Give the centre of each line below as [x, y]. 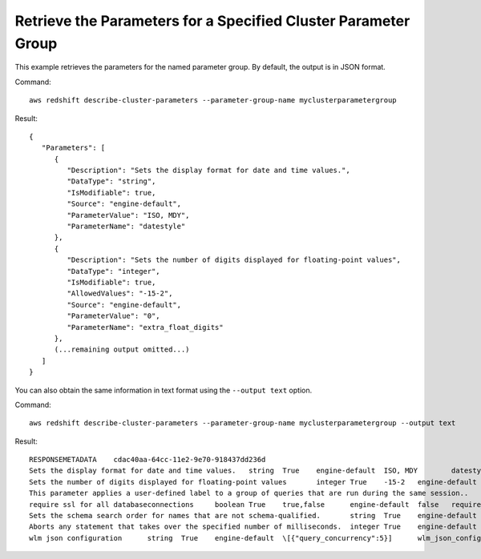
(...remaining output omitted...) [122, 350]
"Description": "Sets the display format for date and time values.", [208, 171]
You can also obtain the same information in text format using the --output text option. [164, 390]
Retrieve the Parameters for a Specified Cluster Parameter [212, 21]
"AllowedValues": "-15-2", [120, 294]
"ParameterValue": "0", [113, 316]
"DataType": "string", [111, 181]
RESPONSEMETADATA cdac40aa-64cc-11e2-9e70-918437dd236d [148, 460]
